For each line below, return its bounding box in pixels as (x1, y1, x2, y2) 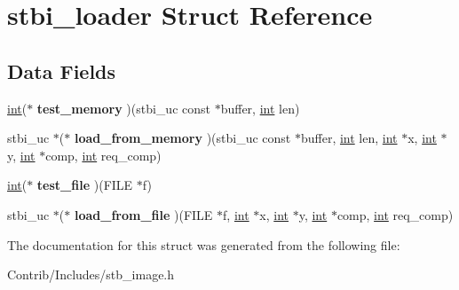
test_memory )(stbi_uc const (36, 98, 210, 117)
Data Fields (7, 57, 116, 84)
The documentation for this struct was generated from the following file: (7, 235, 400, 254)
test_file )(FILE (36, 176, 133, 194)
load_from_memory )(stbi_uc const (74, 129, 291, 147)
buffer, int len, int (300, 129, 398, 147)
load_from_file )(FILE (74, 205, 213, 223)
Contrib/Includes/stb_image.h (7, 265, 175, 284)
